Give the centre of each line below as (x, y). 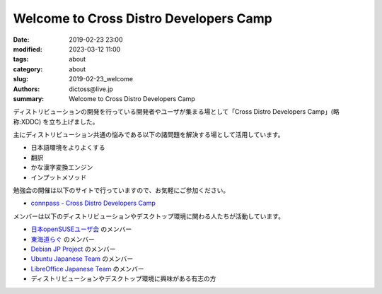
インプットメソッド (59, 177)
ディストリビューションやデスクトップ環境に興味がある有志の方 (123, 278)
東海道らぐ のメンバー (63, 239)
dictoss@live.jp (91, 89)
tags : (21, 59)
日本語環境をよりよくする (68, 148)
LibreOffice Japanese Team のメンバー (87, 269)
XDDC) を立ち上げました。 (60, 122)
